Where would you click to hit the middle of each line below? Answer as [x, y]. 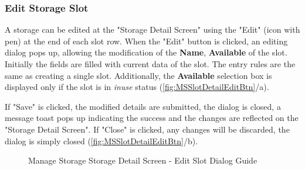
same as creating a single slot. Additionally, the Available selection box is [138, 75]
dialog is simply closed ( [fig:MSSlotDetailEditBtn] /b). [101, 140]
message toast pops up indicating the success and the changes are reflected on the [152, 118]
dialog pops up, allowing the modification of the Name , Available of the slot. [146, 52]
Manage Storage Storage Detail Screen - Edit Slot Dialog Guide [143, 160]
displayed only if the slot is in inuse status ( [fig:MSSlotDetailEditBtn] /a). [137, 87]
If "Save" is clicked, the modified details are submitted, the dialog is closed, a [143, 106]
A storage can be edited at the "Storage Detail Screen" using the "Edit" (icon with [152, 30]
